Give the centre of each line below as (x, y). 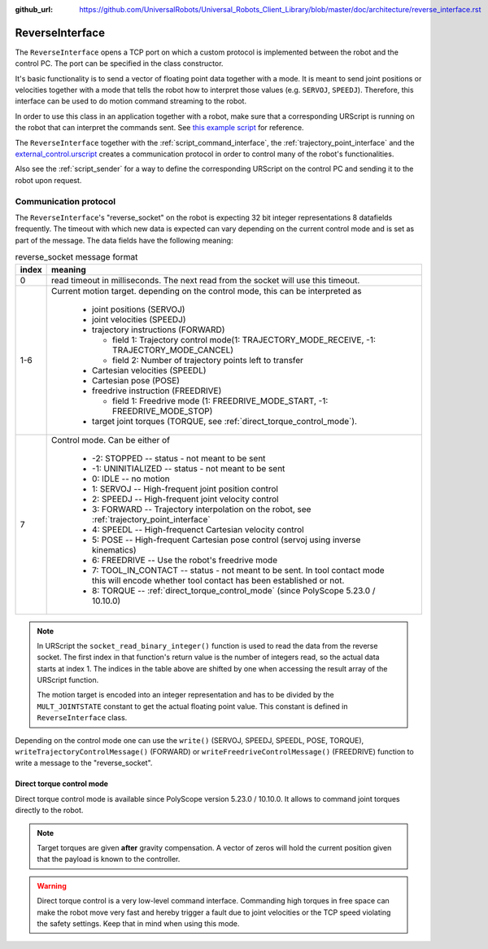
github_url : (34, 9)
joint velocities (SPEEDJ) (139, 319)
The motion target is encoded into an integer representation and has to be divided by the (186, 695)
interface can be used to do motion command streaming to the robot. (131, 101)
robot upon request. (48, 180)
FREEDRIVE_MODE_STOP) (163, 411)
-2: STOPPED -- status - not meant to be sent (179, 458)
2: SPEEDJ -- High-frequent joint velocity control (185, 499)
